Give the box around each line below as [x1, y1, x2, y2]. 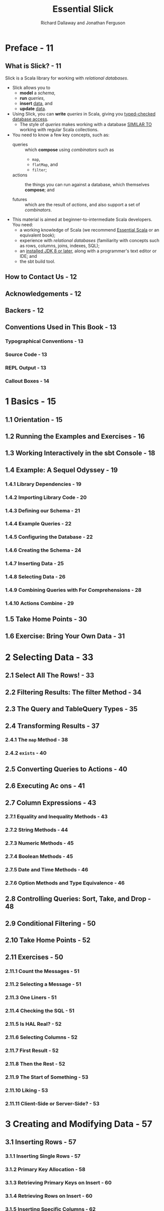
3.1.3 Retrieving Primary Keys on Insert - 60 [5, 1179, 112, 1186]
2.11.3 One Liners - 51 [5, 994, 57, 1001]
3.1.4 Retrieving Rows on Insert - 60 [5, 1193, 93, 1200]
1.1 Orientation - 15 [5, 415, 63, 424]
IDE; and [19, 253, 37, 259]
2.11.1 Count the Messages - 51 [5, 968, 80, 974]
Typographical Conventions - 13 [5, 338, 84, 345]
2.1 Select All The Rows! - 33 [5, 671, 95, 680]
